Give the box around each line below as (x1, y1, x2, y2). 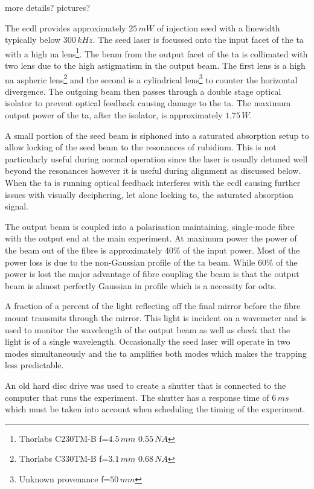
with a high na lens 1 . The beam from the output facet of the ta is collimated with (5, 45, 308, 60)
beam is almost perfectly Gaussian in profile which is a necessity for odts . (5, 279, 277, 292)
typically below (5, 33, 61, 46)
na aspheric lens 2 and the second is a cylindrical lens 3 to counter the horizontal (5, 71, 298, 86)
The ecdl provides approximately (5, 21, 126, 34)
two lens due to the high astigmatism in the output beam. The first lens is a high (5, 59, 306, 72)
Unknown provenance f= (19, 472, 111, 485)
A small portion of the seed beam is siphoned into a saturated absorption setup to (5, 129, 309, 141)
